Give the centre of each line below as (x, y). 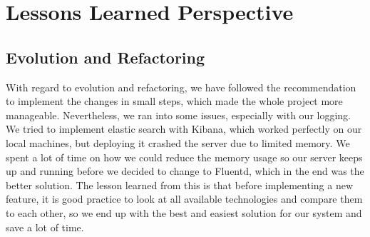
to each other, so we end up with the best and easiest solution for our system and (184, 212)
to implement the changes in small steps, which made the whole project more (174, 101)
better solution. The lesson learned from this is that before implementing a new (180, 185)
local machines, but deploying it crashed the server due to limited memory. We (178, 142)
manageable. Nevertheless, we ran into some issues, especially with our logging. (178, 115)
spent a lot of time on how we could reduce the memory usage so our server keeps (184, 157)
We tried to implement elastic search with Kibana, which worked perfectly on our (184, 129)
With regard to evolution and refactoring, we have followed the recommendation (181, 87)
